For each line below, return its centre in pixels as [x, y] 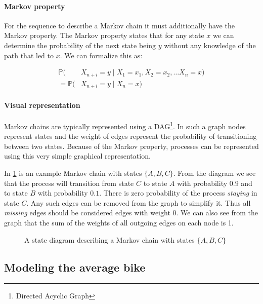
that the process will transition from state [69, 183]
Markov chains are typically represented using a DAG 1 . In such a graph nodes [125, 125]
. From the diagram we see [214, 173]
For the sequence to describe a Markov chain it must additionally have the [119, 25]
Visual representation [42, 105]
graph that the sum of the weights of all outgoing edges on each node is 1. [119, 222]
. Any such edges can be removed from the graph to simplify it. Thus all [139, 202]
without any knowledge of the [210, 45]
